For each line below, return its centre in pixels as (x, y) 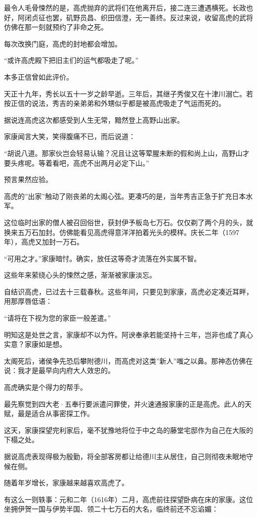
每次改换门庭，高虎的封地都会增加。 (63, 43)
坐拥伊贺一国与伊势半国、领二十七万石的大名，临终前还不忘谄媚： (111, 509)
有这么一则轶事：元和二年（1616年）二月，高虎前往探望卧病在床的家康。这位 (128, 499)
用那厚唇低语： (28, 301)
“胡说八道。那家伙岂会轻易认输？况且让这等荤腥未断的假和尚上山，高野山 (123, 153)
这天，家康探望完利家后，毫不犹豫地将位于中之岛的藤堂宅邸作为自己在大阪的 (128, 430)
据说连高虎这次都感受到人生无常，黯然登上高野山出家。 (94, 119)
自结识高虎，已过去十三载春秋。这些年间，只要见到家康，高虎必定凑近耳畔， (128, 291)
